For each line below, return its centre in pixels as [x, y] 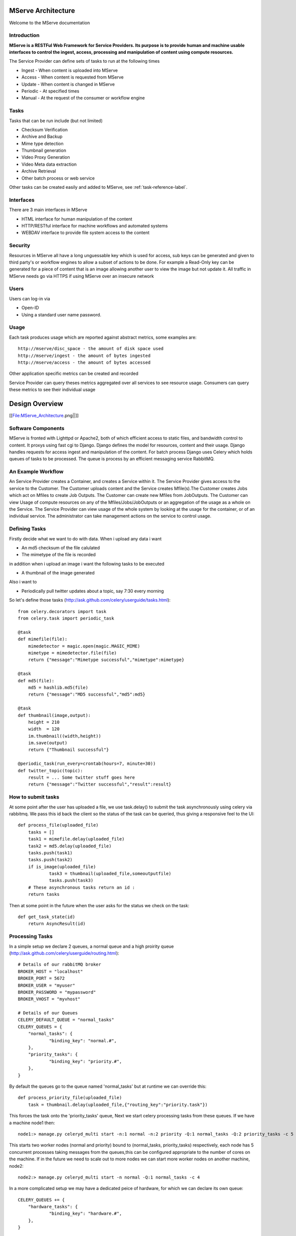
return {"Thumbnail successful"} [69, 750]
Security [20, 246]
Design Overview [36, 404]
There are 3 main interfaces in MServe [48, 210]
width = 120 [44, 729]
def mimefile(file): [43, 639]
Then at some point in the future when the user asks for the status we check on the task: [99, 905]
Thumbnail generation [44, 150]
